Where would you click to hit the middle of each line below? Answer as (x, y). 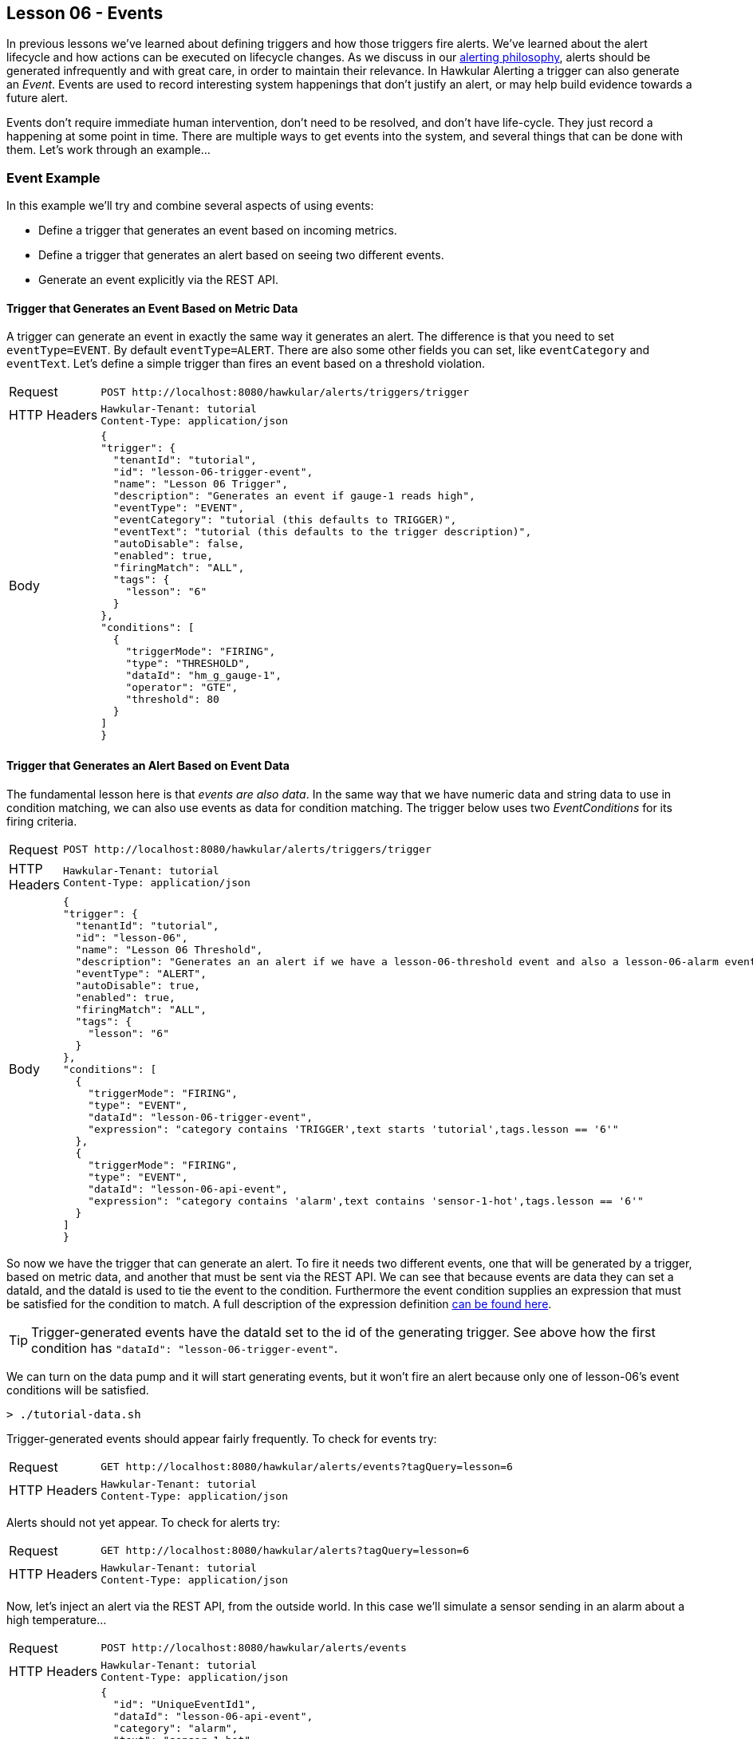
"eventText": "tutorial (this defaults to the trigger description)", (322, 532)
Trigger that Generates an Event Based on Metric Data (152, 308)
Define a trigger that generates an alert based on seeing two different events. (241, 255)
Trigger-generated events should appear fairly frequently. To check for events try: (222, 1438)
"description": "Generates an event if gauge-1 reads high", (294, 496)
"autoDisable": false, (179, 544)
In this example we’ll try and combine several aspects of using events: (190, 206)
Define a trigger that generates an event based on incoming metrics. (218, 231)
